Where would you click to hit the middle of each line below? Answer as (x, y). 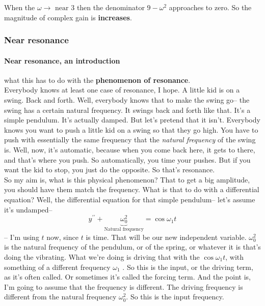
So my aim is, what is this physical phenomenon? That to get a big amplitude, (127, 179)
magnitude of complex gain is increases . (68, 17)
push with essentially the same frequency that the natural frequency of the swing (130, 140)
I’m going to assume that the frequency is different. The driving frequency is (124, 286)
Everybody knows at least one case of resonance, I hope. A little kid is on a (122, 90)
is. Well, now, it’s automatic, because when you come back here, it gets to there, (130, 149)
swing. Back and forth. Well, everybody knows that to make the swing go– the (127, 100)
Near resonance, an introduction (62, 60)
